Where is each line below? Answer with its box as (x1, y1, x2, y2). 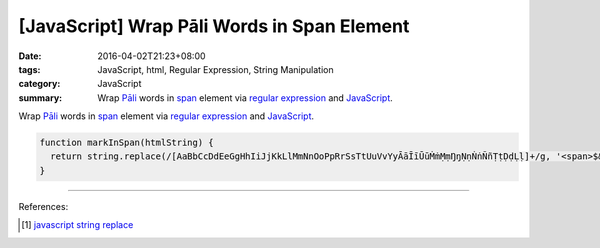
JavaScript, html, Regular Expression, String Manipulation (97, 63, 334, 75)
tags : (18, 63, 41, 75)
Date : (18, 50, 42, 62)
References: (18, 200, 69, 212)
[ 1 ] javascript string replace (21, 219, 134, 231)
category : (18, 78, 61, 90)
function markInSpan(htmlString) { (39, 137, 214, 149)
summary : (18, 91, 63, 104)
